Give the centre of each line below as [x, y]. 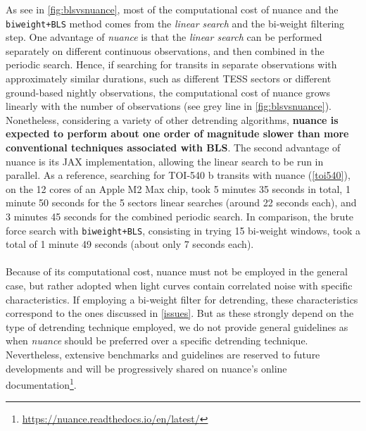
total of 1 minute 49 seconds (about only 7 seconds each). [130, 244]
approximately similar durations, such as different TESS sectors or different [169, 79]
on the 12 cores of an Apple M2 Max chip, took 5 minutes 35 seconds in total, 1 [178, 188]
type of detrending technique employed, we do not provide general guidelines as [177, 326]
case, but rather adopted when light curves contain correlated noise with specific [179, 285]
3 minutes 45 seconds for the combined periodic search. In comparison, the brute [180, 216]
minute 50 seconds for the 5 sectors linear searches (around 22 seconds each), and [181, 202]
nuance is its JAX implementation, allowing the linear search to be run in [165, 161]
